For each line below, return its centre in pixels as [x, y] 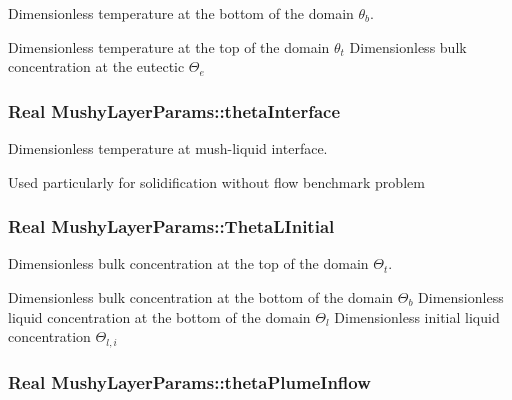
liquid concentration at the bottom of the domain [159, 316]
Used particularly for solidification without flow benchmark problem [216, 181]
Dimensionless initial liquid [417, 316]
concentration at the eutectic [96, 66]
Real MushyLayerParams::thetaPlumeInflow [189, 381]
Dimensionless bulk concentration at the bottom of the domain [201, 297]
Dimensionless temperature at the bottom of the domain [181, 13]
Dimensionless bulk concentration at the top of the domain [188, 263]
